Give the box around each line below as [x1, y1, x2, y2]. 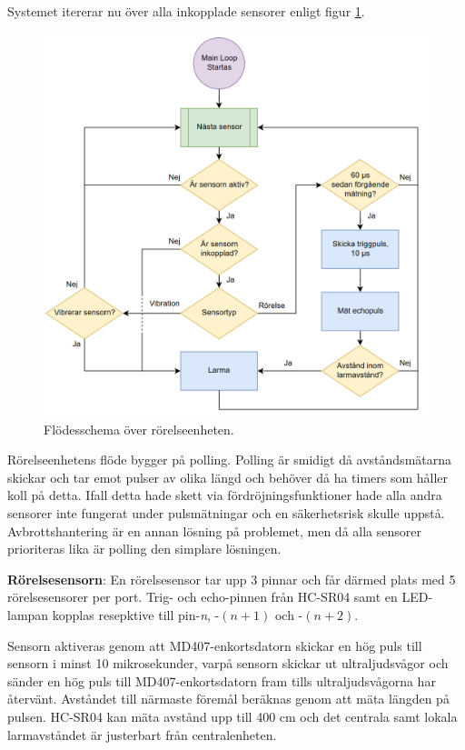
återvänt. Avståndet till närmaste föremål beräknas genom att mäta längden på [7, 689, 450, 708]
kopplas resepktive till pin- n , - [52, 605, 220, 625]
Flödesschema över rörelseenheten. [44, 419, 234, 438]
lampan [7, 605, 49, 625]
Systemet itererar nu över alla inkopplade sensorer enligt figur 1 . [7, 2, 365, 20]
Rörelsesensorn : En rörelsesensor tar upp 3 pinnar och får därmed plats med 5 [7, 569, 456, 588]
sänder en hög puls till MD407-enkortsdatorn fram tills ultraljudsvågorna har [7, 671, 436, 690]
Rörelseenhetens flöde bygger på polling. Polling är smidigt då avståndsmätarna [7, 450, 452, 469]
